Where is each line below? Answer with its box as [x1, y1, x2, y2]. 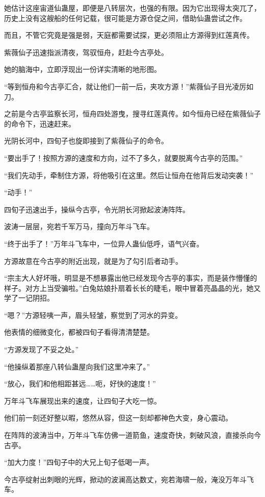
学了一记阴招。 [4, 292, 54, 303]
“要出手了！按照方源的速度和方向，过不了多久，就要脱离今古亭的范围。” [4, 152, 243, 163]
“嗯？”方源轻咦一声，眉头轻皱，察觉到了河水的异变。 [4, 309, 182, 320]
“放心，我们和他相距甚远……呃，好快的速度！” [4, 378, 156, 389]
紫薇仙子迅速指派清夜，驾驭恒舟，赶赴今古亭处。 [4, 46, 168, 57]
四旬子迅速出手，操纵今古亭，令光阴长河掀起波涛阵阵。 [4, 204, 190, 214]
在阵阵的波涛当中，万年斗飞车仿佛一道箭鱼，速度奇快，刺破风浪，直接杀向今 [4, 430, 261, 440]
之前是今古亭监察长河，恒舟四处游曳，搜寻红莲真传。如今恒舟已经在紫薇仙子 [4, 108, 261, 119]
